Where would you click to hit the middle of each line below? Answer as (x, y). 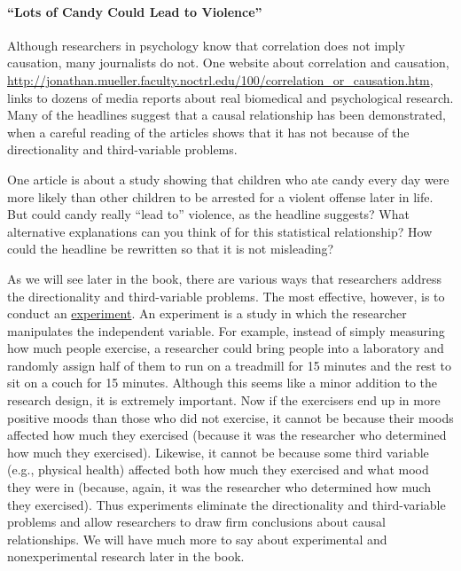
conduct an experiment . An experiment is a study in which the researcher (207, 313)
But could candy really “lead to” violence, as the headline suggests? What (208, 214)
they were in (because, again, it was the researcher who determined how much (219, 487)
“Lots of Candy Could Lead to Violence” (135, 11)
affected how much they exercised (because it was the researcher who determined (227, 435)
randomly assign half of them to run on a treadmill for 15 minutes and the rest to (230, 365)
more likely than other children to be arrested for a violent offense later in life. (220, 196)
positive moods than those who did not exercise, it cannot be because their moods (230, 417)
